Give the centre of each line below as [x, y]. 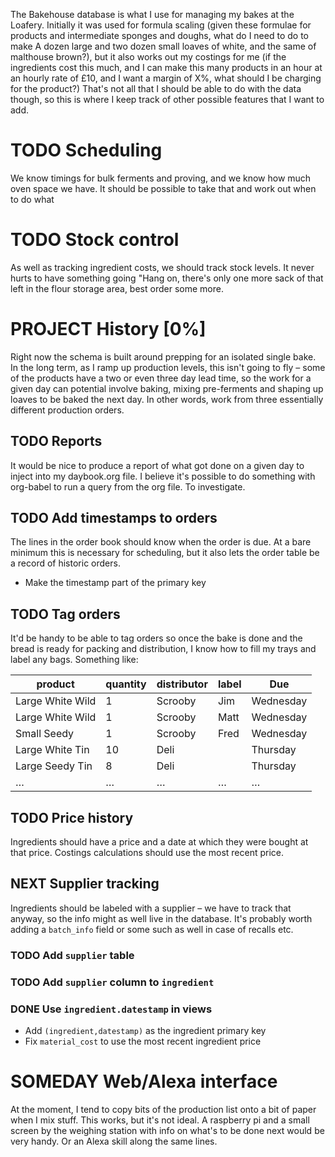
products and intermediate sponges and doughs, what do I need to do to [159, 35]
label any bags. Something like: [74, 660]
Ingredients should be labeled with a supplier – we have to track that [151, 908]
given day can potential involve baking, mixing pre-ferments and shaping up [167, 388]
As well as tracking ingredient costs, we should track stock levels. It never [162, 267]
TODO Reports [56, 441]
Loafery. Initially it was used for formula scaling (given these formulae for [161, 25]
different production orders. [67, 410]
